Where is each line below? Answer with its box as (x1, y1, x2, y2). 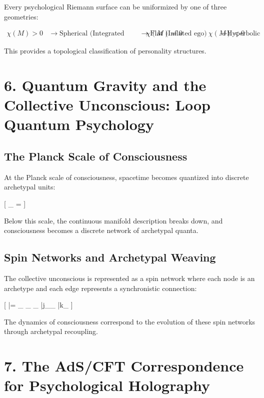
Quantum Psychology (4, 114, 154, 134)
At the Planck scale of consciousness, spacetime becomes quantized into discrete (4, 171, 249, 182)
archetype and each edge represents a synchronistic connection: (4, 282, 197, 293)
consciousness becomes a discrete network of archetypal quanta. (4, 225, 198, 235)
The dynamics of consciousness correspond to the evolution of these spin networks (4, 316, 255, 326)
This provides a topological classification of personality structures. (4, 45, 206, 56)
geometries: (4, 11, 38, 21)
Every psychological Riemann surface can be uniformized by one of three (4, 1, 227, 11)
